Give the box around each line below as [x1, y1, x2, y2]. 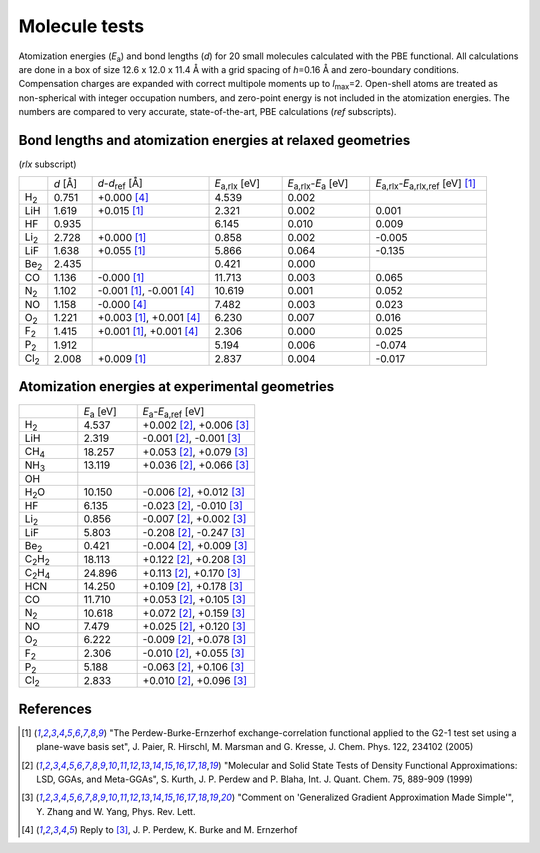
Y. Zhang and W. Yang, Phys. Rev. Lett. [36, 805, 196, 817]
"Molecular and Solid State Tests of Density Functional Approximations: [223, 759, 518, 771]
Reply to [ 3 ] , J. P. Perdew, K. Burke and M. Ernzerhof [80, 824, 298, 836]
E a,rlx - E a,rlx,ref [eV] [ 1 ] [375, 176, 477, 192]
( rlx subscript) [18, 158, 77, 170]
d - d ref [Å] [97, 176, 144, 192]
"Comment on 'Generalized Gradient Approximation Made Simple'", [236, 791, 514, 804]
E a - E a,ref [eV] [142, 404, 205, 420]
